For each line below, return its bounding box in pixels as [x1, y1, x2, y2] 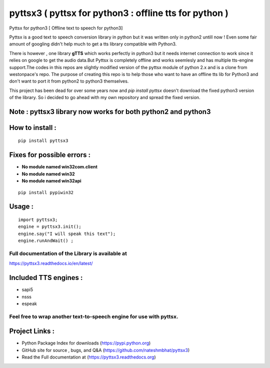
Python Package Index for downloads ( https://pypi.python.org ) [21, 340, 151, 346]
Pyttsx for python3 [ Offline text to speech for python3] [9, 25, 123, 31]
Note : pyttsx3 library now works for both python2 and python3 [9, 107, 211, 116]
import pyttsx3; [18, 216, 58, 222]
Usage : [9, 202, 34, 211]
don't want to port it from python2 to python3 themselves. [9, 78, 129, 84]
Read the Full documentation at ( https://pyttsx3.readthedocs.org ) [21, 354, 156, 360]
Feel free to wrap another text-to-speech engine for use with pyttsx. [9, 313, 178, 320]
